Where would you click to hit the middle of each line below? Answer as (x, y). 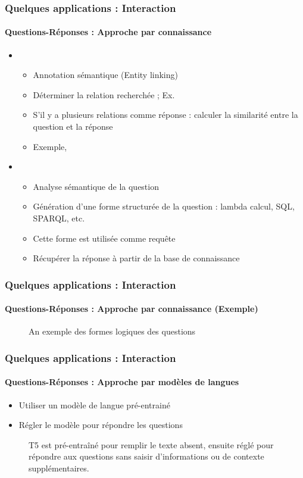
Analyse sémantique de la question (96, 186)
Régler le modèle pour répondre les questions (101, 425)
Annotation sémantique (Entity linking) (105, 75)
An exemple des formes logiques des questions (112, 331)
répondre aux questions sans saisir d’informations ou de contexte (146, 456)
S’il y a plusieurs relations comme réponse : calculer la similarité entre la (165, 115)
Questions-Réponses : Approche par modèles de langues (122, 382)
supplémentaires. (59, 468)
